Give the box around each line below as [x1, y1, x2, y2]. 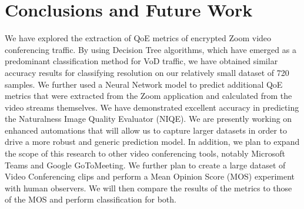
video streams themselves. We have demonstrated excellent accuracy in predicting [5, 101, 299, 113]
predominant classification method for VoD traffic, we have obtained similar [5, 55, 278, 67]
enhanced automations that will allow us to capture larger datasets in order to [5, 124, 288, 136]
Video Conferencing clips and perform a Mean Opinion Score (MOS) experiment [5, 170, 295, 183]
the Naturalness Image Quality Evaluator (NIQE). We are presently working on [5, 112, 292, 125]
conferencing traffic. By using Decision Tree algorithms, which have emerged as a [5, 43, 296, 55]
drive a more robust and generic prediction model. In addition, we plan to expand [5, 135, 300, 148]
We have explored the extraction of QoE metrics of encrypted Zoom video [5, 32, 272, 44]
